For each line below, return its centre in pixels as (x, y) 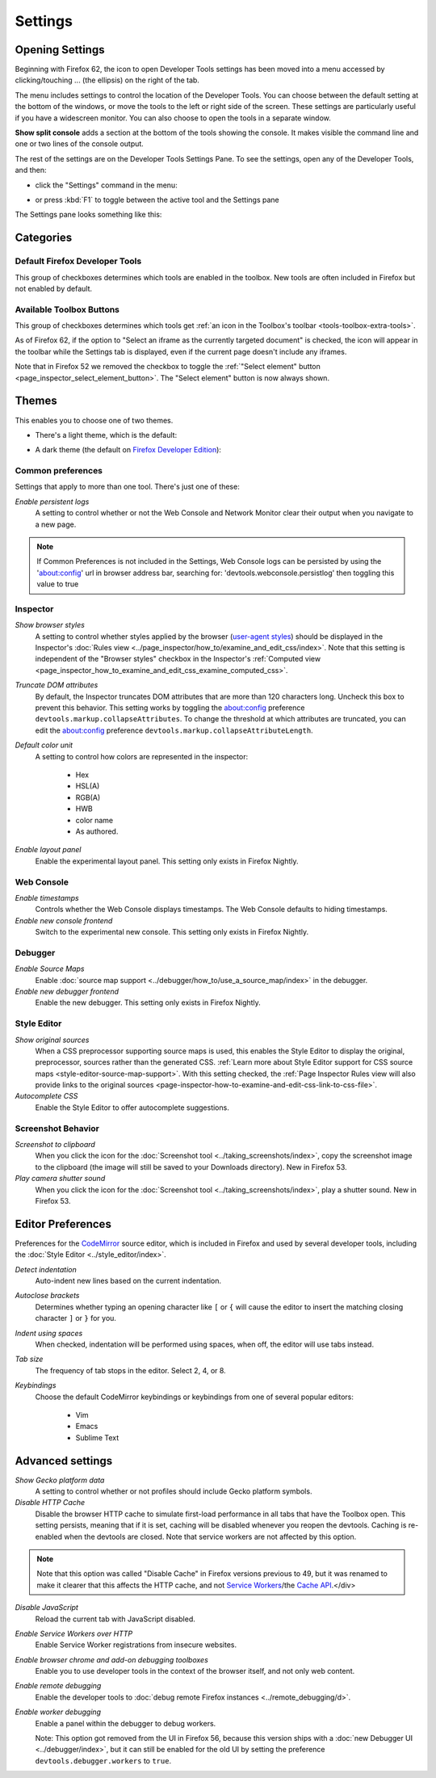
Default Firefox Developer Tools (78, 261)
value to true (58, 584)
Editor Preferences (63, 1224)
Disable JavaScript (46, 1608)
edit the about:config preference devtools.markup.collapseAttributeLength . (174, 730)
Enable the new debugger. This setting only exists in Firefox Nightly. (148, 1002)
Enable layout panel (48, 850)
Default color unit (44, 745)
